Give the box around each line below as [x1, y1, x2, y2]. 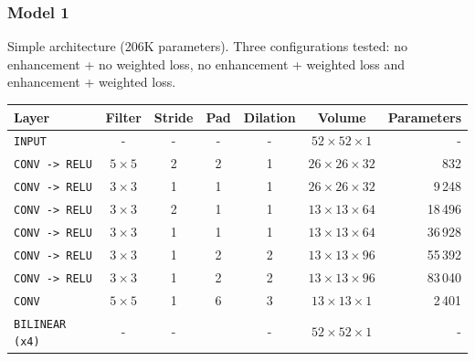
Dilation [243, 107, 296, 126]
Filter [105, 107, 142, 126]
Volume [317, 107, 366, 126]
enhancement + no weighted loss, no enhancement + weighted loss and [7, 54, 406, 73]
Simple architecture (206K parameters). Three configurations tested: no [7, 37, 407, 56]
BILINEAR [14, 317, 67, 331]
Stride [153, 107, 194, 126]
